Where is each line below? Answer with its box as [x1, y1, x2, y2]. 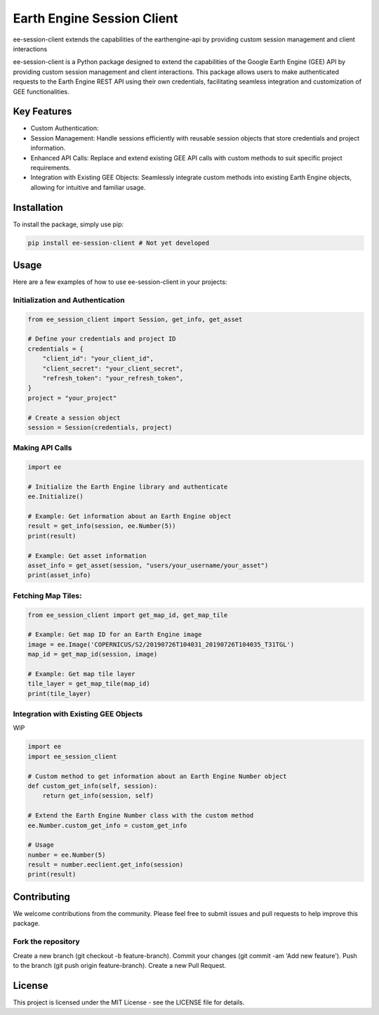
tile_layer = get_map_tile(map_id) [27, 680, 150, 688]
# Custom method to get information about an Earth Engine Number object [27, 772, 287, 780]
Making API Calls [13, 443, 72, 453]
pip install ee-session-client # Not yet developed [27, 239, 210, 247]
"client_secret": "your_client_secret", [42, 364, 184, 373]
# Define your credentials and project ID [27, 335, 176, 343]
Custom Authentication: [30, 124, 99, 133]
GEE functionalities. [13, 87, 69, 96]
